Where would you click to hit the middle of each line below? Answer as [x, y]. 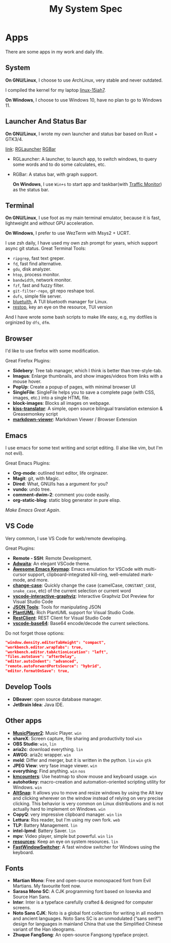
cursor [20, 574]
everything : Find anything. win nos [49, 771]
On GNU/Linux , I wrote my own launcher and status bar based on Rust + [81, 134]
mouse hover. [27, 381]
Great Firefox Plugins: [28, 361]
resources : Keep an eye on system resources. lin [65, 841]
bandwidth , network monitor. [42, 280]
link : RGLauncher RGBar [31, 149]
